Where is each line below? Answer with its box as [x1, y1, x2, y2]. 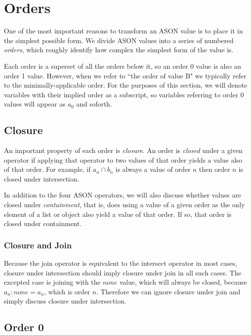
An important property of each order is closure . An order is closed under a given [4, 145, 243, 155]
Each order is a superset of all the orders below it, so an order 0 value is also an [4, 61, 241, 71]
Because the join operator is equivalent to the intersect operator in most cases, [4, 258, 237, 268]
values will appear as [4, 99, 65, 109]
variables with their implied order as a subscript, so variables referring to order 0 [4, 89, 244, 99]
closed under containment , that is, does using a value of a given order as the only [4, 199, 245, 210]
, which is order [44, 286, 90, 296]
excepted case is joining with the [4, 277, 101, 287]
